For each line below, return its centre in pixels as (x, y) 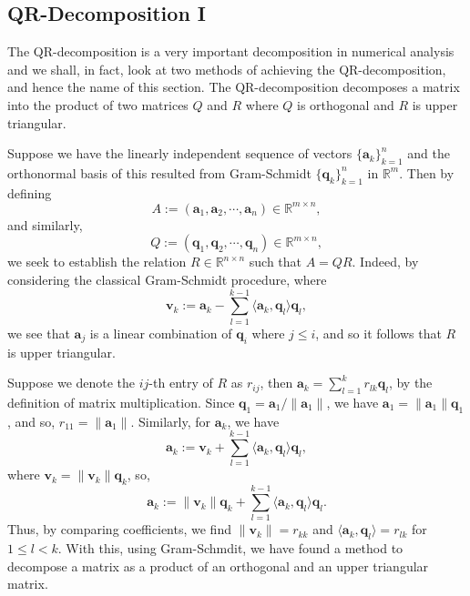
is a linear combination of (161, 333)
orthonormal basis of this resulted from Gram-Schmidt (159, 172)
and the (429, 153)
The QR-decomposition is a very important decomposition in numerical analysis (231, 51)
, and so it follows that (378, 333)
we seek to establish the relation (97, 262)
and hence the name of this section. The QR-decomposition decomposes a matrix (234, 87)
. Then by (427, 172)
